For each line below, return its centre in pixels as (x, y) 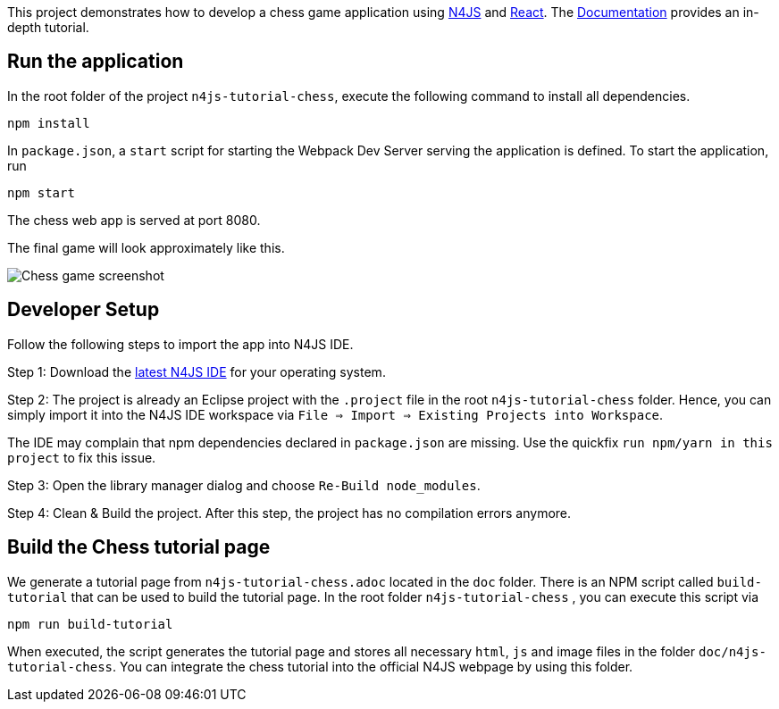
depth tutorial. (48, 27)
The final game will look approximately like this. (146, 247)
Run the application (96, 62)
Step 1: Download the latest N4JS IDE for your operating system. (197, 371)
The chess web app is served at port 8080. (134, 220)
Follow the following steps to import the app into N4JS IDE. (180, 344)
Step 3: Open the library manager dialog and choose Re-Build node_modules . (244, 485)
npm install (49, 123)
